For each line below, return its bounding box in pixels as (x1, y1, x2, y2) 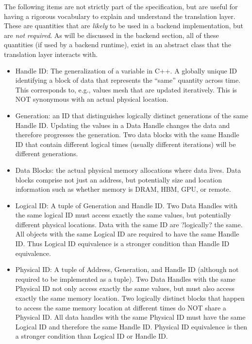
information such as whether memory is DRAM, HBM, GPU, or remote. (15, 184, 231, 194)
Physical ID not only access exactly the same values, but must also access (15, 283, 235, 293)
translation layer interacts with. (4, 49, 98, 59)
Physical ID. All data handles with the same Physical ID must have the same (15, 312, 246, 322)
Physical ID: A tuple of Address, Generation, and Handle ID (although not (15, 264, 239, 274)
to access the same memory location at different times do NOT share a (15, 302, 226, 312)
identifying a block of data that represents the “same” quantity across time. (15, 75, 241, 85)
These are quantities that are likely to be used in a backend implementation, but (4, 20, 244, 31)
